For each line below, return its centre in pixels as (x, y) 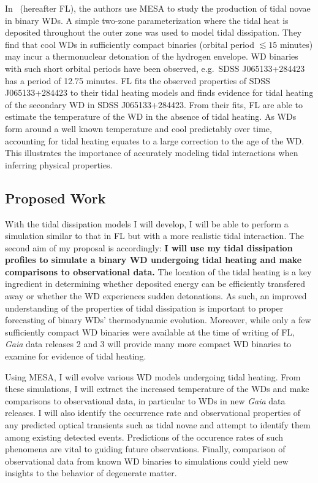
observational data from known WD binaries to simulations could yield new (147, 461)
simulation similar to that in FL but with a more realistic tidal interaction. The (155, 236)
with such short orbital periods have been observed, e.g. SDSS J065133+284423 (155, 68)
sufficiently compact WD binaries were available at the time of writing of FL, (150, 332)
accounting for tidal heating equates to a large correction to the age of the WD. (155, 140)
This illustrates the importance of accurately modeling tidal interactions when (152, 153)
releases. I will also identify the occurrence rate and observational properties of (153, 413)
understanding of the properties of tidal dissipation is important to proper (144, 308)
